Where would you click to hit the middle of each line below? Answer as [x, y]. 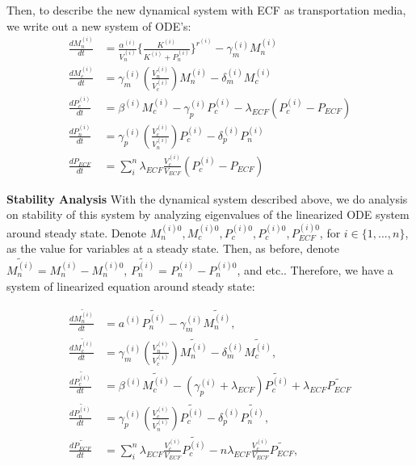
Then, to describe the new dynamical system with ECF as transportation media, [206, 10]
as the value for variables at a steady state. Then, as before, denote [173, 248]
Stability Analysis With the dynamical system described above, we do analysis [207, 198]
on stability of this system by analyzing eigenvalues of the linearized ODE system [208, 214]
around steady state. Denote [77, 232]
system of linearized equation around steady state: [131, 285]
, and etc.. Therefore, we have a [315, 270]
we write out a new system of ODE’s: [99, 25]
